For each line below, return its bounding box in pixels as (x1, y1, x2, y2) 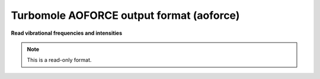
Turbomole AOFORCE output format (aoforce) (11, 9, 240, 22)
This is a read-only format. (27, 57, 92, 64)
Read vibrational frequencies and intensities (11, 29, 123, 37)
